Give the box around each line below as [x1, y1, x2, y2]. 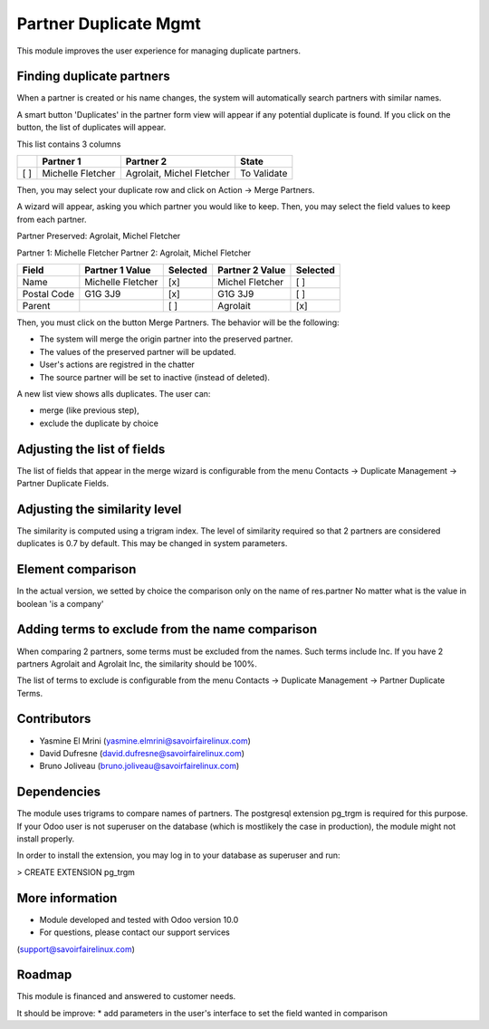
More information [16, 890, 118, 906]
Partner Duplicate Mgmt [16, 14, 201, 34]
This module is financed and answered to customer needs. [16, 991, 236, 1002]
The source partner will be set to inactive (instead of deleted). [39, 371, 271, 382]
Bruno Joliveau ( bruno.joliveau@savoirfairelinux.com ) [39, 761, 240, 772]
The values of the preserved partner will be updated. [39, 346, 236, 357]
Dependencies [16, 784, 101, 800]
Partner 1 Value [84, 264, 151, 276]
